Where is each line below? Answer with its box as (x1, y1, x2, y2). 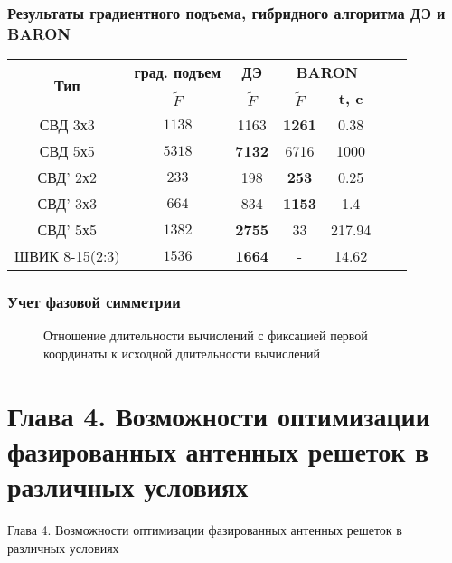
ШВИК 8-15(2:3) (14, 245, 120, 267)
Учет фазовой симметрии (7, 291, 181, 313)
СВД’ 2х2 (37, 167, 98, 188)
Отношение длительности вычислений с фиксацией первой (43, 326, 368, 345)
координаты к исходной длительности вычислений (43, 343, 320, 362)
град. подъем (134, 62, 221, 83)
